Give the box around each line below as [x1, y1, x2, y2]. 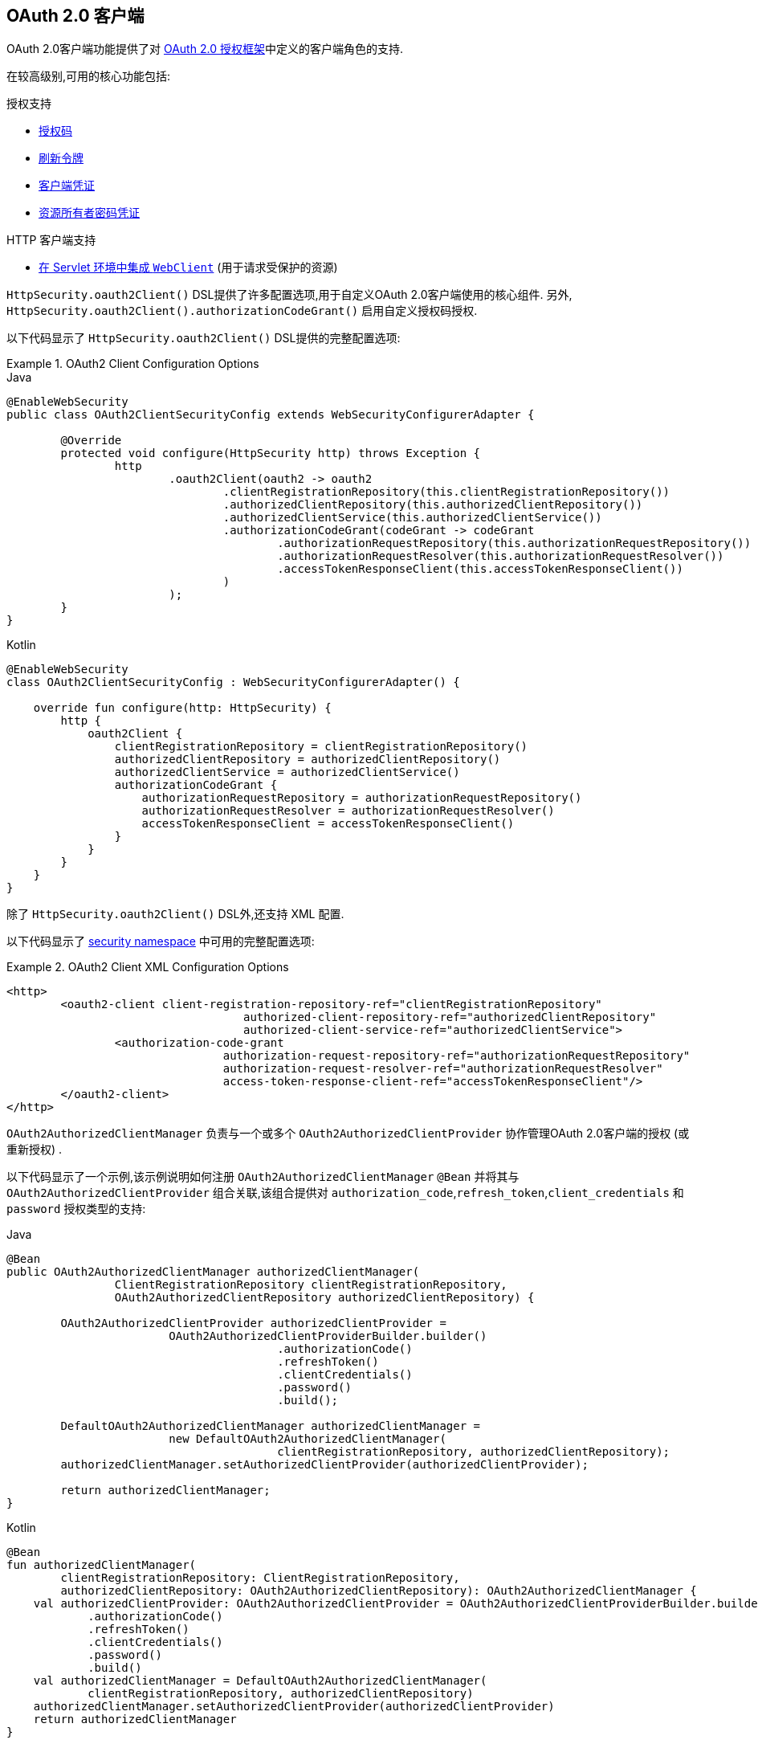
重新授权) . [6, 1142, 63, 1157]
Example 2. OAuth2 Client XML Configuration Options [6, 960, 289, 974]
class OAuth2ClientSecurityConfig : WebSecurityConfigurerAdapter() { [6, 676, 460, 689]
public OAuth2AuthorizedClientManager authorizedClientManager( [6, 1265, 420, 1279]
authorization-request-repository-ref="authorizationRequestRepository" [222, 1049, 691, 1063]
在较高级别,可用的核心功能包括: [6, 69, 171, 84]
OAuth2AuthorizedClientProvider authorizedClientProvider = [60, 1317, 446, 1330]
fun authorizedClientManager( [6, 1558, 197, 1572]
